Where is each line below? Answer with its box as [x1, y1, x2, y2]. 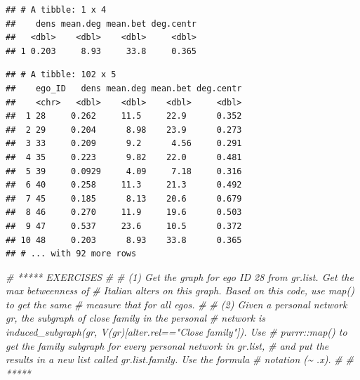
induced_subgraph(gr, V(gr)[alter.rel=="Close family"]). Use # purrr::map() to [6, 325, 347, 339]
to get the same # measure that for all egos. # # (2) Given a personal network [6, 296, 347, 311]
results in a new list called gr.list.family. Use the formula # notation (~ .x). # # [6, 352, 354, 367]
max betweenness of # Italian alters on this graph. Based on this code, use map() [6, 283, 354, 298]
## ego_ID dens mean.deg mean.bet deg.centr [6, 83, 242, 93]
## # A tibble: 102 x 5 [6, 70, 116, 80]
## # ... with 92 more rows [6, 249, 137, 259]
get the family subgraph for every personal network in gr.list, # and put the [6, 338, 329, 353]
